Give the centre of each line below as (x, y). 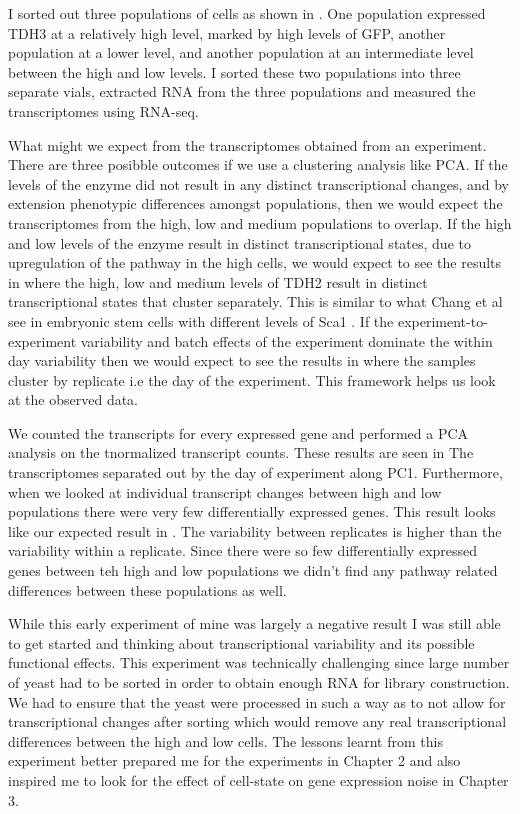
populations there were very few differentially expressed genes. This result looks (252, 511)
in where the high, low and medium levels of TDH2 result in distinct (218, 281)
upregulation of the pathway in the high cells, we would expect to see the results (255, 262)
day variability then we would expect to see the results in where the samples (242, 360)
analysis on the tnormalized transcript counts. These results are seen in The (241, 452)
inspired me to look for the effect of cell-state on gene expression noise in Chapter (258, 779)
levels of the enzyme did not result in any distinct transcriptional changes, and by (259, 183)
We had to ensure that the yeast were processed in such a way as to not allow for (257, 701)
